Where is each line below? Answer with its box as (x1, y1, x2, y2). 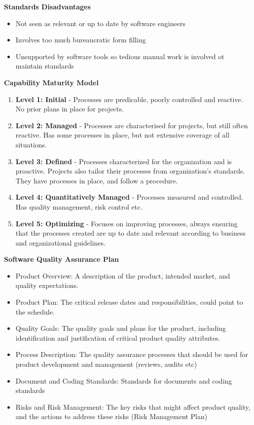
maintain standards (15, 61, 74, 71)
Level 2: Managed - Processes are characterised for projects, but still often (15, 120, 248, 130)
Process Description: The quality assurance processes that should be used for (15, 349, 248, 359)
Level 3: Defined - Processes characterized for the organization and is (15, 156, 232, 166)
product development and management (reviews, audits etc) (15, 359, 197, 369)
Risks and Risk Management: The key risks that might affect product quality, (15, 401, 251, 412)
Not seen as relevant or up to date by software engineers (15, 18, 185, 28)
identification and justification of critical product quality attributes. (15, 332, 220, 343)
